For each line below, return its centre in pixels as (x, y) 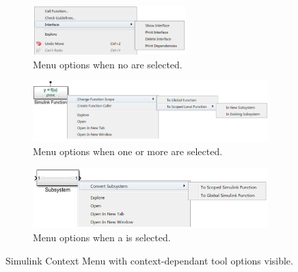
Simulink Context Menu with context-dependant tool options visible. (149, 260)
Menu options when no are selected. (108, 64)
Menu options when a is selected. (102, 237)
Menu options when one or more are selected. (128, 151)
